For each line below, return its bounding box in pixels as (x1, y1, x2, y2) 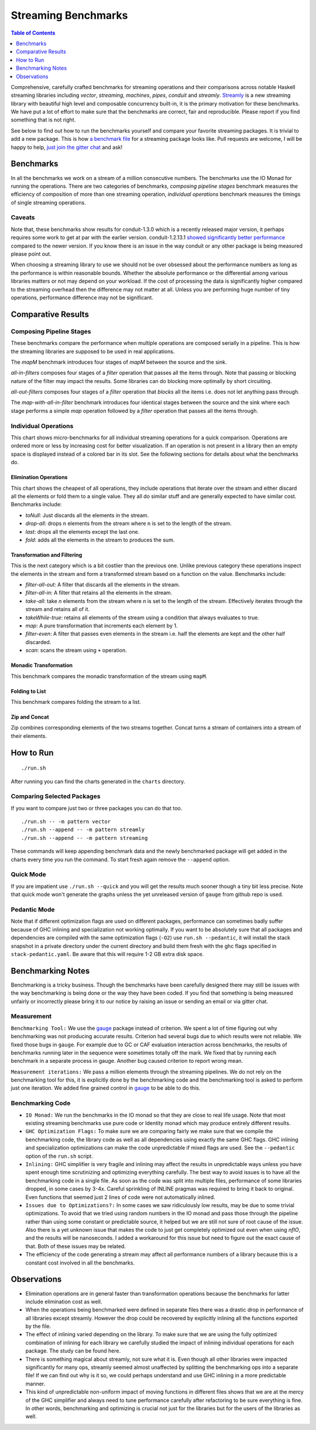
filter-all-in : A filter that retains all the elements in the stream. (25, 589, 173, 597)
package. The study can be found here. (25, 1347, 121, 1354)
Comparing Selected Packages (11, 792, 101, 801)
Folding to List (11, 687, 46, 694)
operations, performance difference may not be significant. (11, 294, 153, 301)
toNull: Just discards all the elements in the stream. (25, 511, 149, 519)
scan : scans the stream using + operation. (25, 647, 127, 654)
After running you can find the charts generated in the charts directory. (11, 778, 186, 785)
